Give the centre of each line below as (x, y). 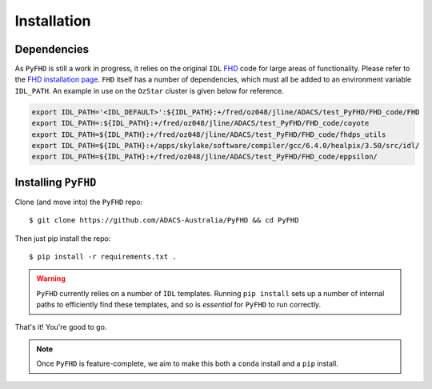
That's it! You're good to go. (61, 327)
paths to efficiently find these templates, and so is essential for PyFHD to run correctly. (179, 305)
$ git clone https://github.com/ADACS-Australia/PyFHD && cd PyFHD (164, 221)
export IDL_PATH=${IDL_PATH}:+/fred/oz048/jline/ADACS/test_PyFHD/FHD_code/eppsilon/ (204, 157)
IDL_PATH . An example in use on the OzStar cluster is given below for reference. (149, 90)
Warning (51, 279)
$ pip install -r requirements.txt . (103, 257)
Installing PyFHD (56, 182)
